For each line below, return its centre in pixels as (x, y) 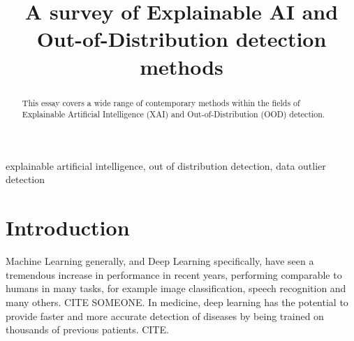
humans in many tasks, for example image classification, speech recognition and (176, 288)
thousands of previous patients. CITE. (87, 329)
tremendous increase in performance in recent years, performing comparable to (174, 274)
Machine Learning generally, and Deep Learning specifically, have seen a (160, 261)
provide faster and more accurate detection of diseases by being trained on (165, 315)
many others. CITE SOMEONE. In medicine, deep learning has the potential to (177, 302)
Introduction (68, 227)
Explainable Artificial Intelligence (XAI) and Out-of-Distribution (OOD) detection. (174, 114)
